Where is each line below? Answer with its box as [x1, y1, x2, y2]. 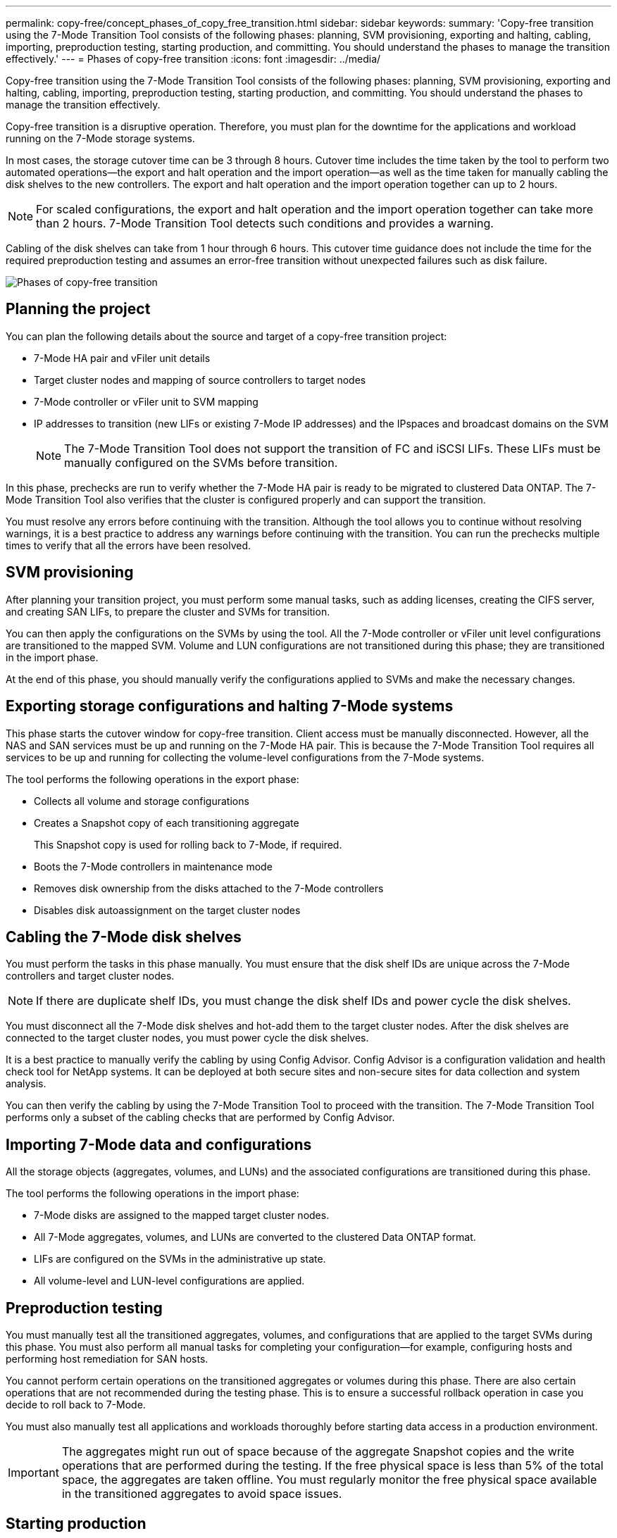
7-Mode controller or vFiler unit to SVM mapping [34, 395, 258, 408]
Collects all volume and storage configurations [34, 794, 249, 807]
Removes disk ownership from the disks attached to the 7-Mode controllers [34, 882, 384, 894]
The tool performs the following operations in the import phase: [6, 1187, 299, 1200]
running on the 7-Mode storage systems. [6, 132, 195, 144]
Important [8, 1465, 59, 1480]
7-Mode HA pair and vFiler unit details [34, 351, 211, 364]
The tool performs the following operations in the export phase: [6, 773, 299, 785]
